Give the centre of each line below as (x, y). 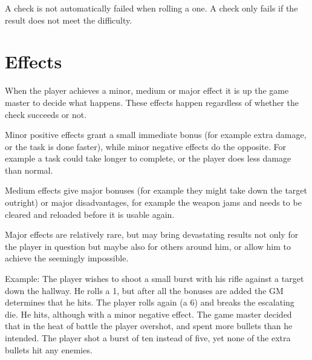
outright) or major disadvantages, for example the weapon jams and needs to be (153, 202)
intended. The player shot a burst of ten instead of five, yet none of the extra (148, 338)
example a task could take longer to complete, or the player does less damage (148, 158)
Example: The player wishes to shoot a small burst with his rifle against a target (154, 279)
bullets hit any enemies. (49, 349)
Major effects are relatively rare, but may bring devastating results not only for (152, 234)
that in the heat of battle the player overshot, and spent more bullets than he (149, 326)
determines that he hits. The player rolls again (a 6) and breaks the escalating (150, 302)
